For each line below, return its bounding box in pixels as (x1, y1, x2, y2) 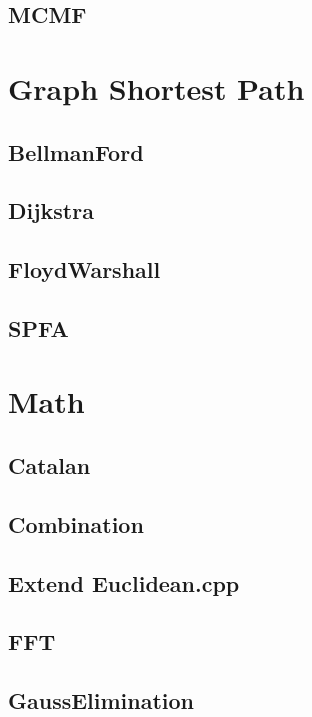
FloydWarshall (8, 254, 161, 285)
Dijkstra (8, 195, 94, 226)
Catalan (8, 450, 91, 481)
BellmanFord (8, 136, 144, 167)
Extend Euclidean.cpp (8, 567, 240, 598)
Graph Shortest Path (8, 67, 305, 108)
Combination (8, 508, 144, 539)
